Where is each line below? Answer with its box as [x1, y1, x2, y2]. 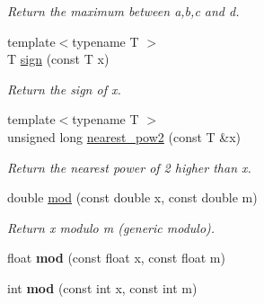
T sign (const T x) [7, 49, 110, 68]
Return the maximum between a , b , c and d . [7, 2, 240, 20]
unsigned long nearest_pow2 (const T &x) [7, 127, 242, 146]
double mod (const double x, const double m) [7, 188, 258, 207]
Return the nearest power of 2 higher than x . [7, 157, 251, 176]
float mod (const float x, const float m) [7, 248, 225, 267]
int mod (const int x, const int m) [7, 278, 198, 297]
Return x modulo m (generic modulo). [7, 218, 216, 237]
